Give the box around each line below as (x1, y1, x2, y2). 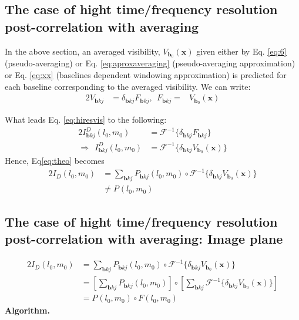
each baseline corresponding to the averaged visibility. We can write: (5, 80, 251, 92)
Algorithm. (5, 304, 50, 316)
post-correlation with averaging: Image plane (5, 230, 283, 248)
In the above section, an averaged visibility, (5, 45, 160, 57)
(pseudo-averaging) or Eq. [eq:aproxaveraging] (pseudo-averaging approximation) (5, 57, 295, 69)
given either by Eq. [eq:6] (196, 45, 287, 57)
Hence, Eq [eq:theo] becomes (5, 154, 105, 167)
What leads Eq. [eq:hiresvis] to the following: (5, 113, 167, 126)
